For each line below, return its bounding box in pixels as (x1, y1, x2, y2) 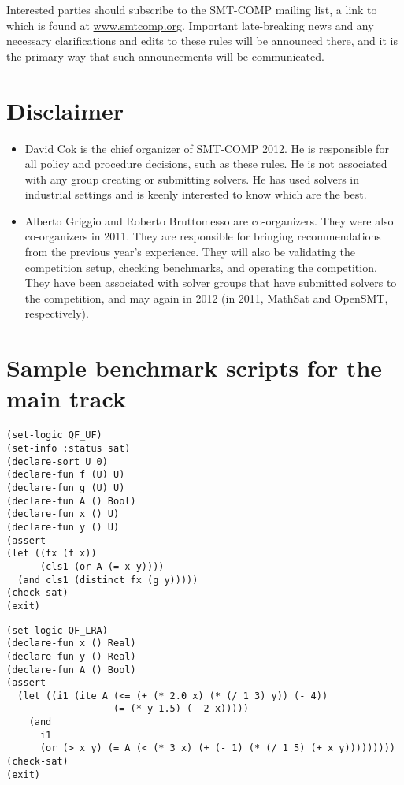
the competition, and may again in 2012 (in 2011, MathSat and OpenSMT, (24, 289, 388, 306)
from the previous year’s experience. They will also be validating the (24, 244, 356, 260)
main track (6, 382, 126, 415)
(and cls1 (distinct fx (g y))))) (17, 574, 198, 586)
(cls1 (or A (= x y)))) (39, 560, 165, 572)
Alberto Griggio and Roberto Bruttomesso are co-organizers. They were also (24, 212, 394, 229)
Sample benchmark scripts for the (6, 352, 383, 384)
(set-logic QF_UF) (6, 430, 102, 441)
